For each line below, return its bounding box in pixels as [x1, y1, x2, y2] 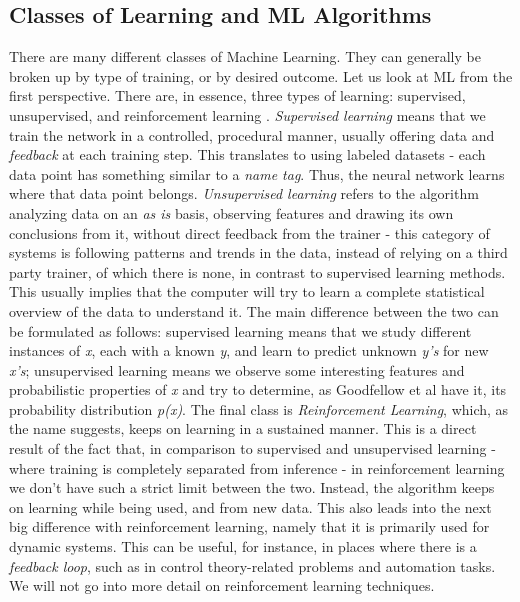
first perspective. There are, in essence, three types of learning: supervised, [9, 85, 466, 106]
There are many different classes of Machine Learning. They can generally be [9, 46, 481, 67]
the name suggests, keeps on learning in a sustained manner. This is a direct [9, 418, 477, 439]
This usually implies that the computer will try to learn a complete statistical [9, 281, 485, 302]
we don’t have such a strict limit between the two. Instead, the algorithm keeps [9, 477, 495, 498]
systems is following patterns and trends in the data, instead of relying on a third [9, 242, 508, 263]
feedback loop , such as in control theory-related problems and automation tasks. [9, 555, 496, 576]
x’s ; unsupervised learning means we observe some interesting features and [9, 359, 465, 380]
